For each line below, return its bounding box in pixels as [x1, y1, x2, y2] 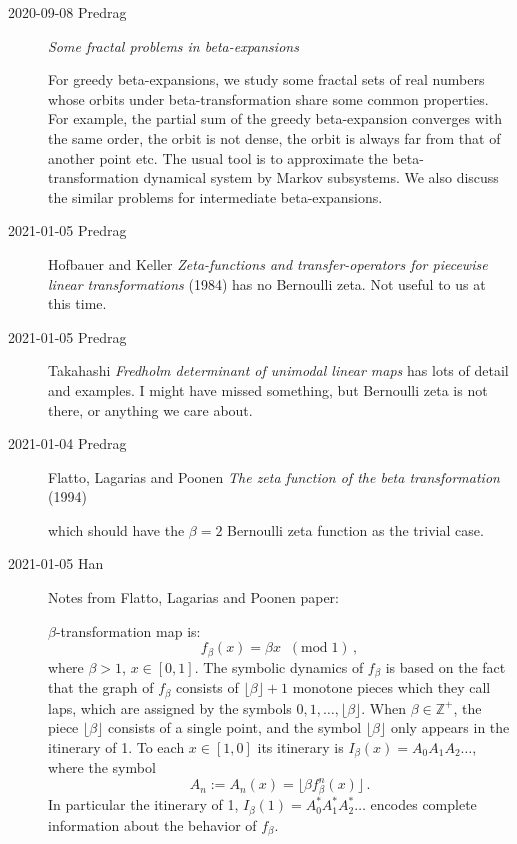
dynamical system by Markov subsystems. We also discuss [143, 167, 499, 188]
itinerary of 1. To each [48, 736, 185, 757]
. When [361, 697, 407, 718]
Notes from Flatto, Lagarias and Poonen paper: [48, 587, 339, 608]
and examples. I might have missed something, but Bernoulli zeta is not [48, 379, 488, 400]
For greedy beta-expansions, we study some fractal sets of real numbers [48, 69, 485, 90]
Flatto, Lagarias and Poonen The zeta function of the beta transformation [48, 466, 500, 487]
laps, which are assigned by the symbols [48, 697, 292, 718]
